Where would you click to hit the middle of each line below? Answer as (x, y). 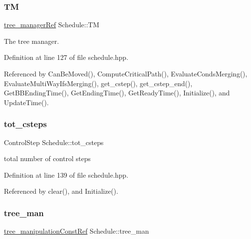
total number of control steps (47, 158)
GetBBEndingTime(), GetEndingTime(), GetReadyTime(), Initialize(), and (117, 93)
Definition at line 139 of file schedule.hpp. (66, 175)
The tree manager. (31, 41)
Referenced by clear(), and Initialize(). (61, 191)
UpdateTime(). (26, 102)
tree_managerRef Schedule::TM (52, 25)
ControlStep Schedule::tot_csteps (54, 142)
